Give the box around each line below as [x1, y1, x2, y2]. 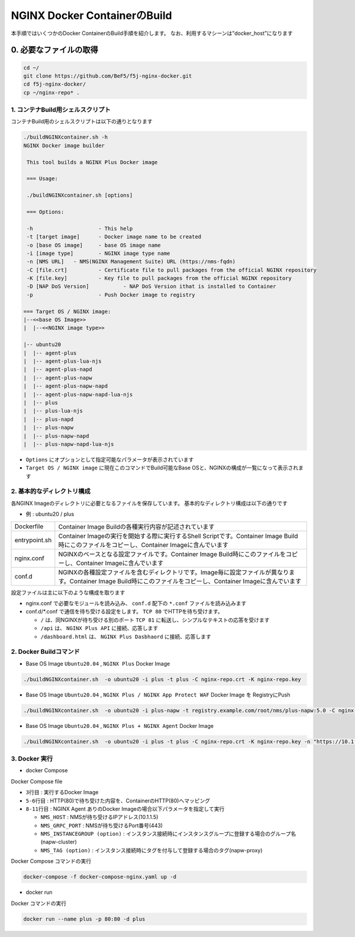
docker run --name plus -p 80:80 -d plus [23, 916, 146, 922]
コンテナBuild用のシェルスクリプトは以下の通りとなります [11, 118, 153, 125]
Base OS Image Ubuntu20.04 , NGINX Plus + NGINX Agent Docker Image [25, 722, 214, 729]
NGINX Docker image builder [23, 142, 105, 149]
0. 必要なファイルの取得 [11, 45, 98, 55]
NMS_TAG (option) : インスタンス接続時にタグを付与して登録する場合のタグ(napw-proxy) [40, 846, 263, 853]
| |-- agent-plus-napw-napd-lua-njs [23, 391, 133, 398]
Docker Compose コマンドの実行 [11, 858, 92, 865]
